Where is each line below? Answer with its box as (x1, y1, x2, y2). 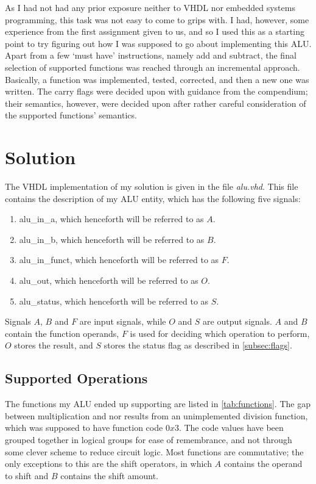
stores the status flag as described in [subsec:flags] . (104, 339, 292, 352)
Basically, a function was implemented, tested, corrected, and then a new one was (5, 73, 309, 85)
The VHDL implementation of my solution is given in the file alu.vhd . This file (5, 180, 298, 193)
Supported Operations (5, 369, 148, 388)
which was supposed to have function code (5, 421, 163, 434)
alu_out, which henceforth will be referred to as (19, 274, 198, 287)
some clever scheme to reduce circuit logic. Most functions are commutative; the (5, 445, 304, 458)
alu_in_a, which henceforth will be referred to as (19, 212, 204, 225)
